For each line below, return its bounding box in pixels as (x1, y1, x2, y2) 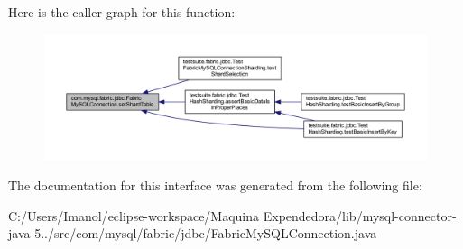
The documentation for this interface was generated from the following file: (8, 176, 422, 195)
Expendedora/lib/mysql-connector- (263, 206, 457, 225)
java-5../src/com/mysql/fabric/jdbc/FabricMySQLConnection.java (8, 224, 377, 243)
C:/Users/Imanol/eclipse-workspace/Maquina (8, 206, 260, 225)
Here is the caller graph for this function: (8, 3, 236, 21)
